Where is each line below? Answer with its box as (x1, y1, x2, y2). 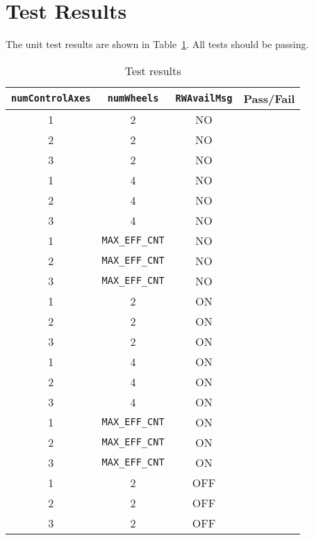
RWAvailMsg (175, 93, 233, 104)
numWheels (107, 93, 159, 104)
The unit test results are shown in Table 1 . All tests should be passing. (6, 37, 309, 51)
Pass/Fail (243, 90, 295, 106)
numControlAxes (11, 93, 91, 104)
